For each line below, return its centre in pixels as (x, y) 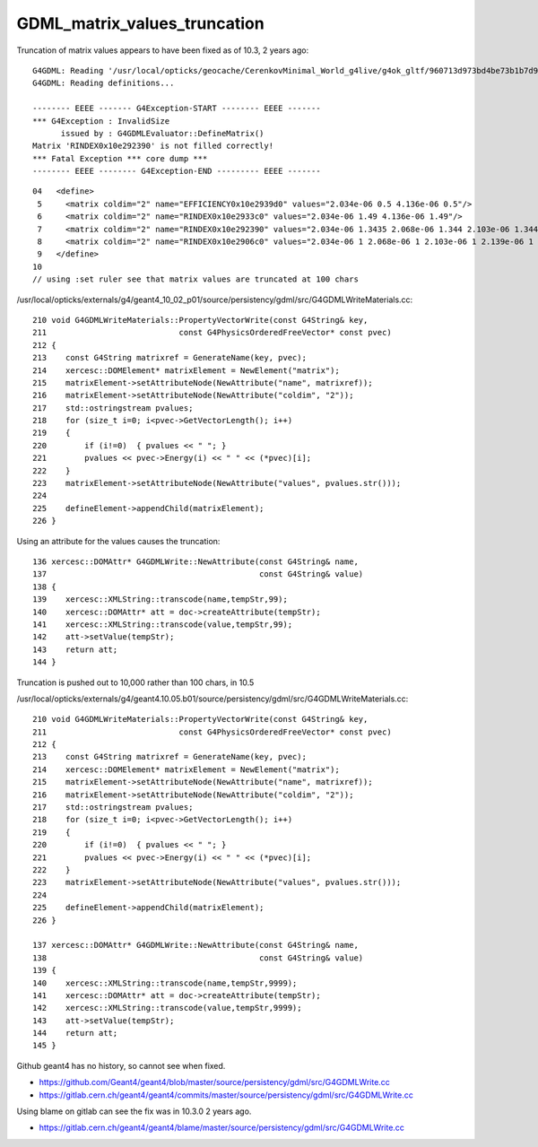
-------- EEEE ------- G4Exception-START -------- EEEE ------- (177, 109)
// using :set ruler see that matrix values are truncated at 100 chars (195, 279)
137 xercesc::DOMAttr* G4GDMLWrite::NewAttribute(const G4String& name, (195, 945)
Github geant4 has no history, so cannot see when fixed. (121, 1065)
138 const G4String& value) (198, 958)
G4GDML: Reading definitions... (104, 83)
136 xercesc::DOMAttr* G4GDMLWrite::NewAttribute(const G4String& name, (195, 562)
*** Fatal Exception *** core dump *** (120, 158)
